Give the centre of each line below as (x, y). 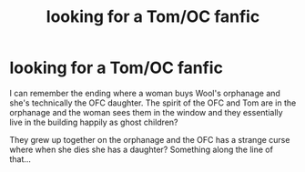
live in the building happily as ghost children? (94, 122)
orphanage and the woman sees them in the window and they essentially (147, 112)
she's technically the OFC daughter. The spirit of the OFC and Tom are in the (153, 103)
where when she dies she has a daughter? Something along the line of (141, 149)
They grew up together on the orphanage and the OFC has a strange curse (150, 139)
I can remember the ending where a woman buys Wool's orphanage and (145, 93)
